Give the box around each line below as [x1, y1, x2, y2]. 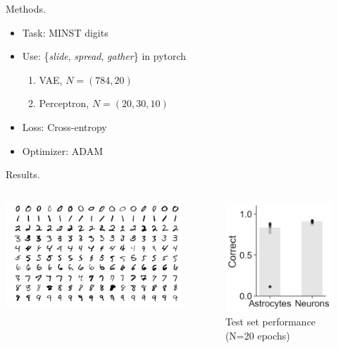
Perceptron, [39, 96, 89, 111]
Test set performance [225, 314, 316, 329]
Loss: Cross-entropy [22, 119, 107, 134]
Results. [6, 167, 40, 182]
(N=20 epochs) [225, 328, 290, 342]
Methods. [6, 1, 46, 15]
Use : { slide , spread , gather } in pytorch [22, 49, 187, 63]
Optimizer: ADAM [22, 143, 103, 158]
